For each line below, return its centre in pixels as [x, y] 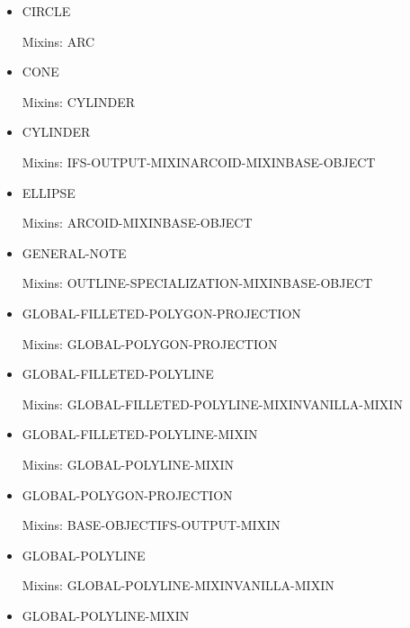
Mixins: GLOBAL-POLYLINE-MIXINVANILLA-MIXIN [178, 585]
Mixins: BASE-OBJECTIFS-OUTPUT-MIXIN [151, 525]
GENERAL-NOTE [74, 252]
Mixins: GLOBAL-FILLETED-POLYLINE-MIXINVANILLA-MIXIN [212, 404]
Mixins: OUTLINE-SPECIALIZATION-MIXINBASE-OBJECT [197, 283]
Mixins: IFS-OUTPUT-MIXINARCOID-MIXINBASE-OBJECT [199, 161]
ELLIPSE [49, 192]
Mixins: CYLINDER [79, 101]
